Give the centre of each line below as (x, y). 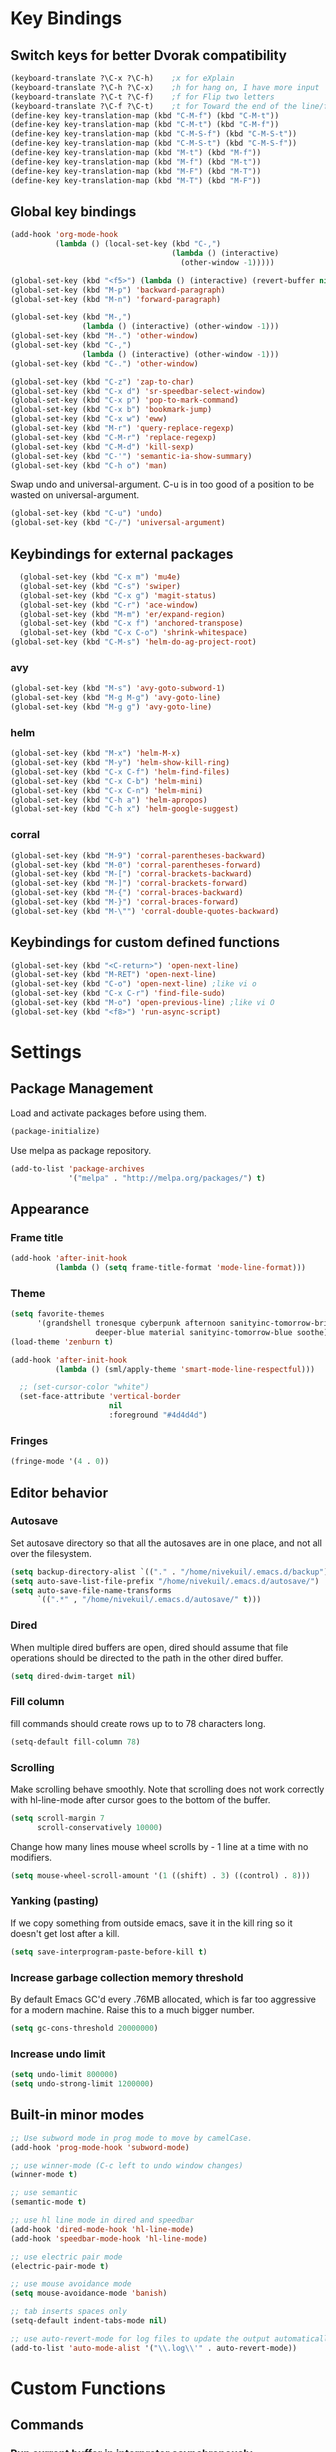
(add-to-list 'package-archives (77, 1168)
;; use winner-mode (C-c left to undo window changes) (127, 2165)
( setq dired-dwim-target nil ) (73, 1676)
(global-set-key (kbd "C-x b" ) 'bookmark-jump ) (111, 410)
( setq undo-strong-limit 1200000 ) (82, 2084)
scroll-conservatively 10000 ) (99, 1827)
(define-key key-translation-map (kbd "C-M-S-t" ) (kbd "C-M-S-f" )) (154, 143)
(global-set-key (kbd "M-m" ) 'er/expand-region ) (122, 614)
